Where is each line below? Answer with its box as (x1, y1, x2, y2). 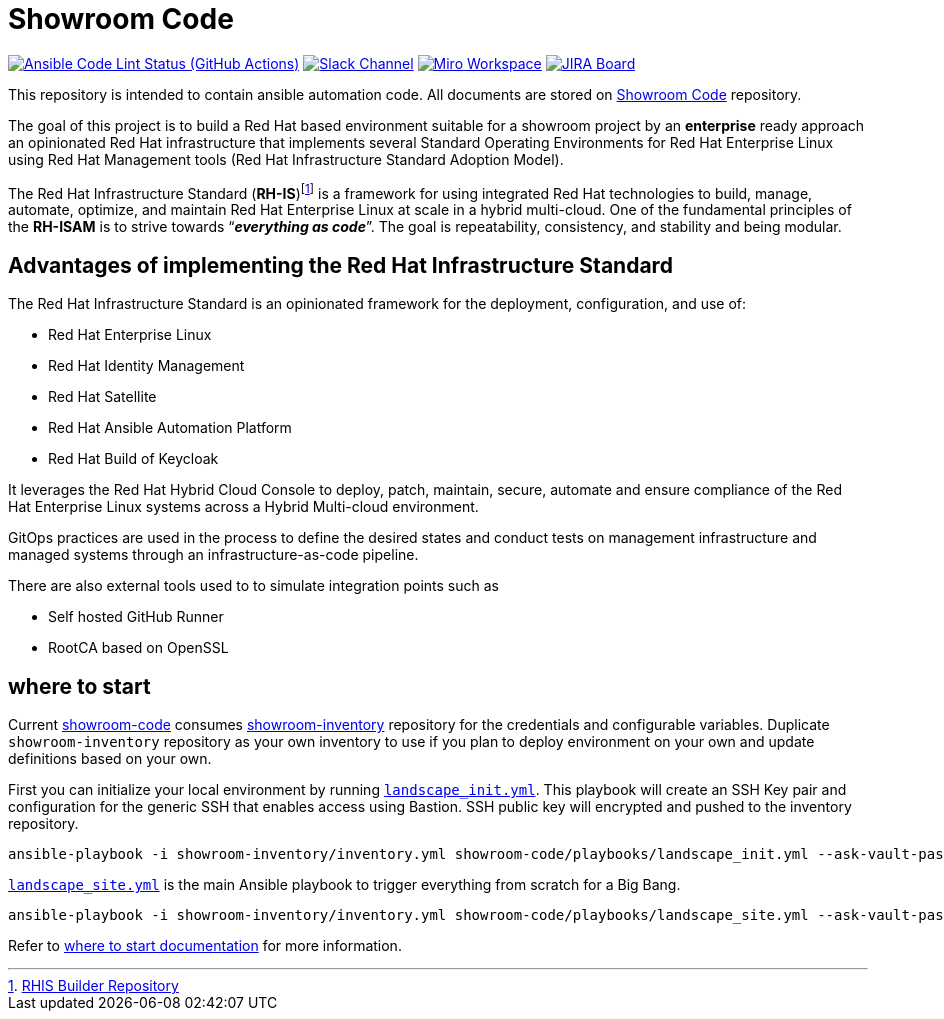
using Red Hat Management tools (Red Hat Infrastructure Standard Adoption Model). (8, 150, 564, 168)
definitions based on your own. (8, 750, 212, 768)
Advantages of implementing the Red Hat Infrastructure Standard (8, 252, 673, 278)
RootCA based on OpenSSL (48, 639, 229, 657)
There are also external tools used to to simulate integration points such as (8, 577, 499, 595)
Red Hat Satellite (48, 388, 157, 406)
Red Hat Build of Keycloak (48, 450, 219, 468)
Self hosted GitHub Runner (48, 608, 224, 626)
